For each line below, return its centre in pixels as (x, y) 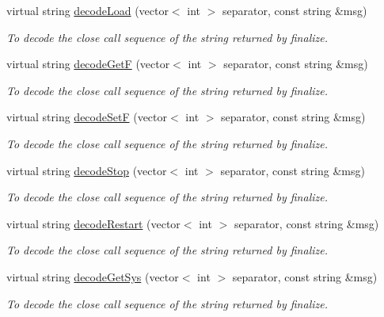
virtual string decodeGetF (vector (88, 64)
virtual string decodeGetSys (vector (93, 276)
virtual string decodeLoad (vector (87, 10)
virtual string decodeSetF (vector (87, 117)
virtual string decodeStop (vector (87, 170)
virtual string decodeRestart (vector (93, 223)
